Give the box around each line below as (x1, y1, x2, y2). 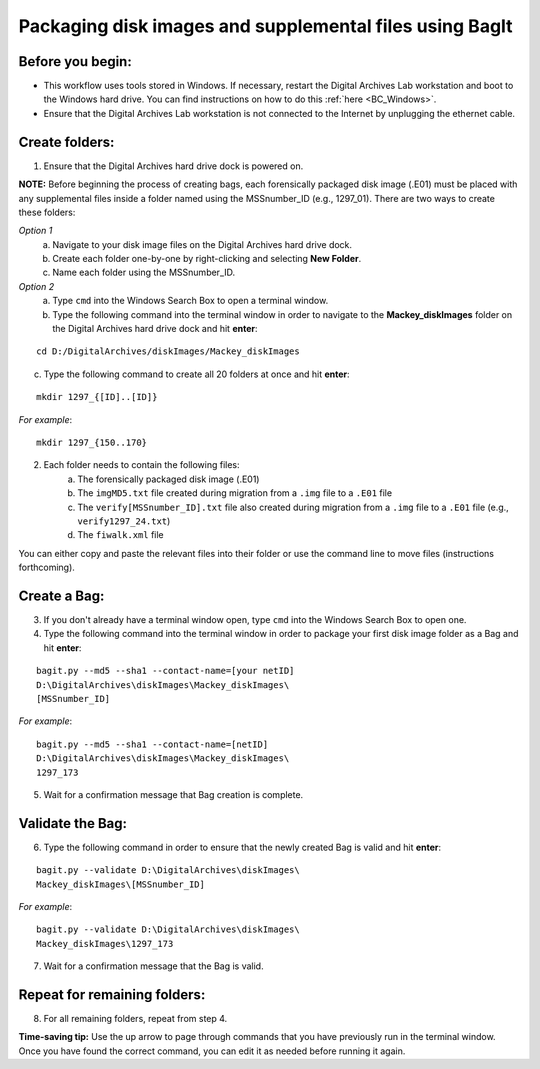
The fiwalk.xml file (77, 529, 164, 541)
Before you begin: (18, 53, 132, 70)
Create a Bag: (18, 587, 105, 604)
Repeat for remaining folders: (18, 986, 206, 1003)
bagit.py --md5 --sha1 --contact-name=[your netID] (36, 665, 295, 677)
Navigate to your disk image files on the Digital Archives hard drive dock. (52, 238, 353, 250)
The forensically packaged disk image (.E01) (77, 473, 260, 485)
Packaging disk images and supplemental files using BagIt (18, 15, 514, 37)
